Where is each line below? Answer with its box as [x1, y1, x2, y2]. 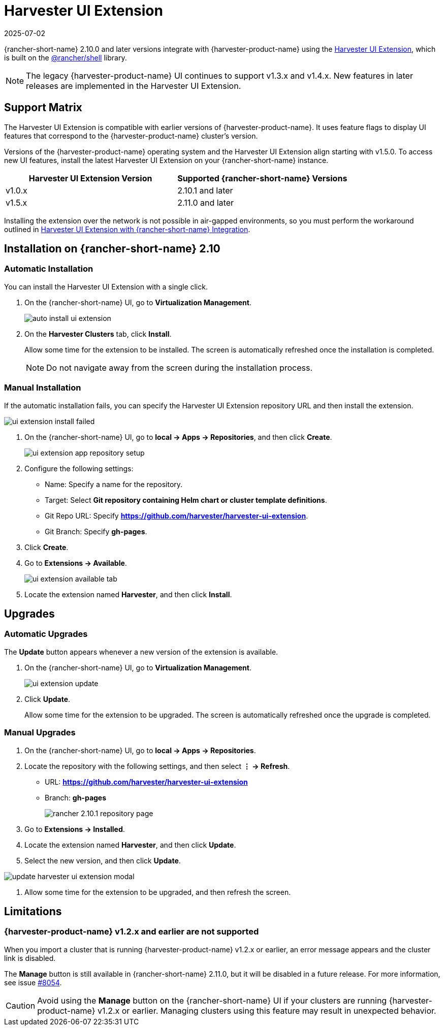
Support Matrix [4, 101, 82, 114]
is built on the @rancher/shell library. [4, 53, 127, 62]
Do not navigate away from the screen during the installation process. [46, 362, 313, 373]
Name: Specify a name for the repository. [45, 479, 183, 489]
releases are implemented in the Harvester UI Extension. [26, 80, 241, 91]
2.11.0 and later [177, 197, 234, 208]
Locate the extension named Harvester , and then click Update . [24, 840, 236, 849]
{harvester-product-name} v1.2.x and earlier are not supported [4, 926, 259, 937]
